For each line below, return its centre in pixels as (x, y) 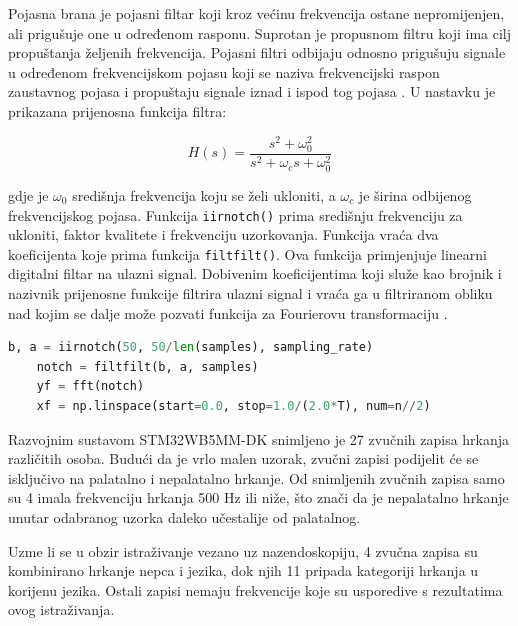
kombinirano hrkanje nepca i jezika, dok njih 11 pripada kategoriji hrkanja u (243, 570)
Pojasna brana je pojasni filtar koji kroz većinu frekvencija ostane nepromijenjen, (256, 13)
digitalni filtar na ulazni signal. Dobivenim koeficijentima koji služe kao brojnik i (255, 273)
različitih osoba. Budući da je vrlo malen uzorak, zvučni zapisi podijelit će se (243, 458)
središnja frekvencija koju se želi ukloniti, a (204, 194)
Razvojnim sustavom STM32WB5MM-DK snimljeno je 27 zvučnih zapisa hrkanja (259, 438)
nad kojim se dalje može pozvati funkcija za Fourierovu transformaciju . (228, 312)
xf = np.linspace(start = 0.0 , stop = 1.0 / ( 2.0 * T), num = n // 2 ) (233, 405)
